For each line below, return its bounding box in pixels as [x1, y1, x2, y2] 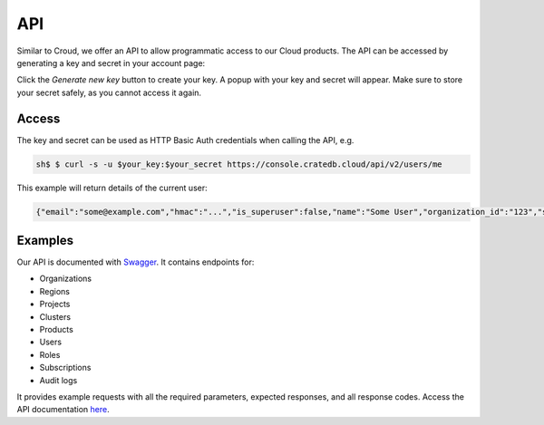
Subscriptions [39, 362, 92, 373]
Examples [16, 232, 74, 248]
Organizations [39, 273, 92, 285]
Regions [39, 285, 70, 296]
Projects [39, 299, 71, 310]
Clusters [39, 311, 72, 322]
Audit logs [39, 374, 78, 385]
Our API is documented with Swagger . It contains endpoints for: [16, 256, 255, 267]
